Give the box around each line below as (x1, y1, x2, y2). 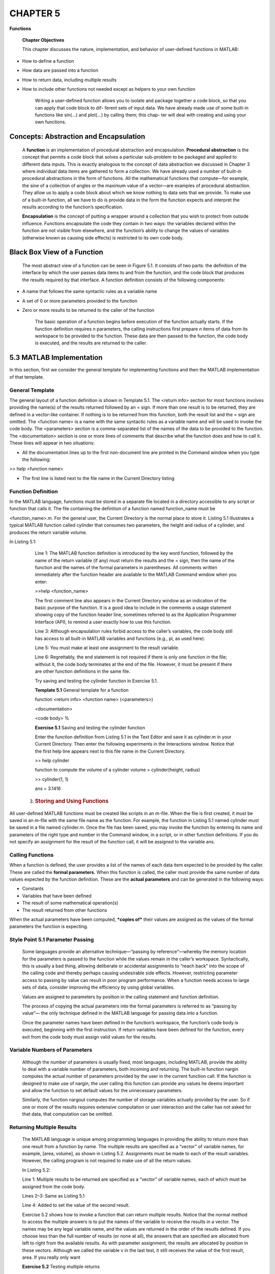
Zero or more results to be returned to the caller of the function (22, 307, 155, 313)
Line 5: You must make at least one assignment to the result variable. (35, 645, 179, 651)
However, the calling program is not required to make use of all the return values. (22, 1157, 192, 1164)
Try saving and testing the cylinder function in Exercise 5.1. (35, 678, 158, 684)
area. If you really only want (22, 1254, 81, 1261)
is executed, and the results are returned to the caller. (35, 340, 147, 346)
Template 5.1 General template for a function (35, 687, 129, 693)
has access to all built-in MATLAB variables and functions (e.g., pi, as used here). (35, 635, 206, 642)
